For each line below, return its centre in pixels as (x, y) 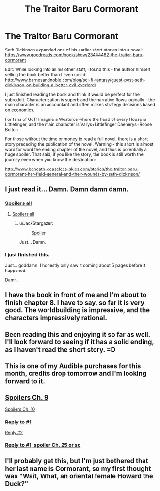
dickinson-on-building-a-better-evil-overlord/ (50, 85)
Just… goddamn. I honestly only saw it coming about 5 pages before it (75, 265)
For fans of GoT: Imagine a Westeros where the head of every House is (76, 119)
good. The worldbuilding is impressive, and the (78, 310)
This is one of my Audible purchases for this (73, 366)
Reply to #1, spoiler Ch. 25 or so (43, 445)
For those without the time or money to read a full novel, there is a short (77, 139)
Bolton (12, 129)
